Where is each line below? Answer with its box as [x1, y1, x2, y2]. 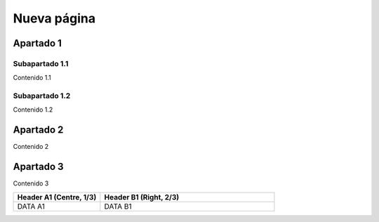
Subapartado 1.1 [13, 58, 69, 68]
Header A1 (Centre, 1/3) [17, 192, 97, 202]
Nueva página [13, 11, 96, 26]
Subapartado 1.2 [13, 91, 71, 101]
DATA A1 [17, 201, 45, 211]
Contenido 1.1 [13, 74, 52, 82]
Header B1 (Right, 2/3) [104, 192, 180, 202]
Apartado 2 [13, 124, 64, 136]
